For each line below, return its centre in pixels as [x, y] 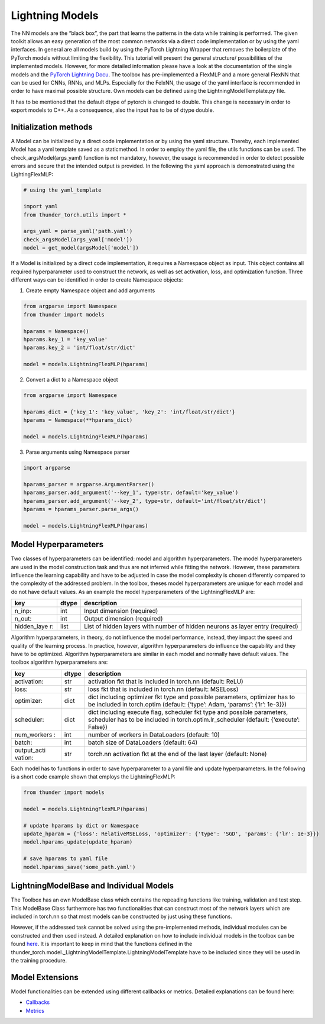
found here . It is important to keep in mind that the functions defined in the [102, 944]
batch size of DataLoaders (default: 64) [143, 742]
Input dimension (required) [121, 611]
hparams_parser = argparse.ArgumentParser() [89, 484]
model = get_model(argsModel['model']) [81, 248]
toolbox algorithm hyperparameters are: [59, 662]
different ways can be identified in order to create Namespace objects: [97, 280]
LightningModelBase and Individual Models [92, 886]
